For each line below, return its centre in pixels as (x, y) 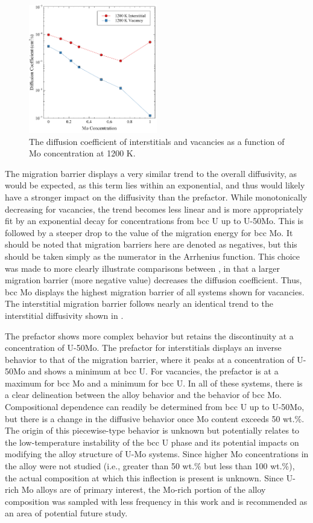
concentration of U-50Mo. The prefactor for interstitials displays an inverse (143, 348)
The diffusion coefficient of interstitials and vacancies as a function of (157, 141)
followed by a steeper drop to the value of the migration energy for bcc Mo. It (149, 232)
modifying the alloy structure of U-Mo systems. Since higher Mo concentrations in (157, 454)
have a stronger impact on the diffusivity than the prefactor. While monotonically (156, 197)
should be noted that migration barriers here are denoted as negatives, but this (151, 244)
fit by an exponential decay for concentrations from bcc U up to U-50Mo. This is (154, 221)
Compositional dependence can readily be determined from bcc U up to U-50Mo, (155, 407)
